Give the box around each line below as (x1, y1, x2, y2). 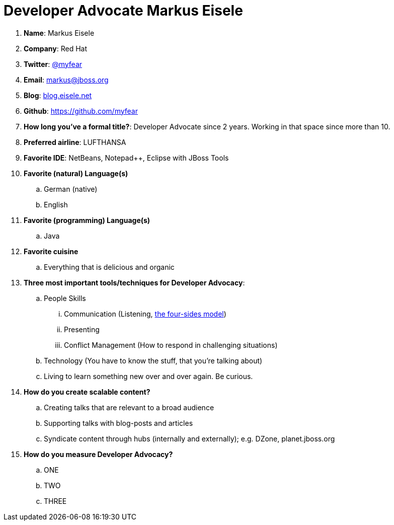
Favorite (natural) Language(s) (24, 169, 128, 178)
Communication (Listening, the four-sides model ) (64, 309, 226, 318)
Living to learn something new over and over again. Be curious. (44, 371, 253, 381)
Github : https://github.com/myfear (24, 106, 138, 115)
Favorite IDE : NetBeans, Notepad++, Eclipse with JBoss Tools (24, 153, 229, 162)
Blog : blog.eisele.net (24, 91, 92, 100)
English (44, 200, 68, 209)
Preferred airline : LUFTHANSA (24, 137, 126, 146)
